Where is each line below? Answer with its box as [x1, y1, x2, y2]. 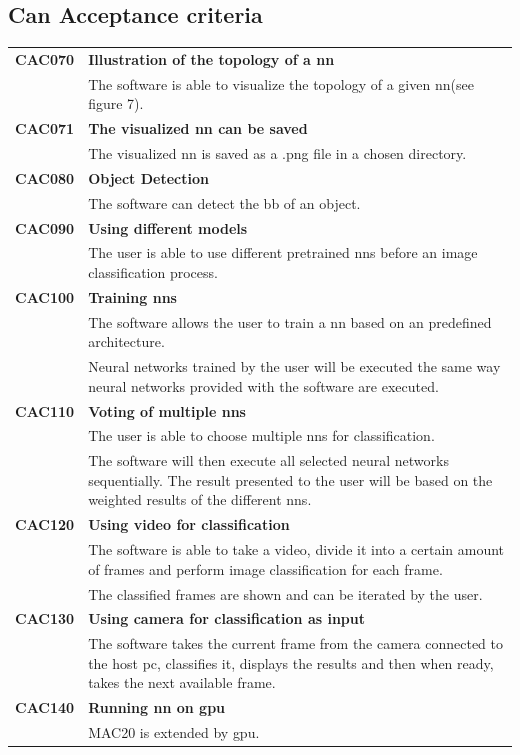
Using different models [88, 217, 248, 238]
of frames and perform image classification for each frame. [88, 558, 443, 579]
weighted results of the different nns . [88, 489, 312, 510]
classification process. [88, 262, 218, 283]
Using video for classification [88, 514, 290, 535]
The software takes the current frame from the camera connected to [88, 633, 504, 654]
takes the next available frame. [88, 672, 276, 693]
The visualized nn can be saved [88, 118, 308, 139]
